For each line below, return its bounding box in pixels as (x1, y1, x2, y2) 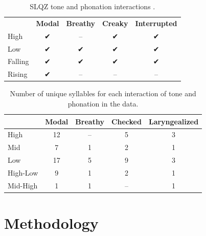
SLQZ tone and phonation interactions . (30, 1, 155, 11)
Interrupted (135, 17, 177, 28)
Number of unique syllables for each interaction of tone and (10, 88, 196, 99)
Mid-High (8, 180, 38, 190)
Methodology (4, 212, 99, 233)
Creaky (102, 17, 128, 28)
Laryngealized (148, 116, 199, 126)
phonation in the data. (67, 98, 139, 109)
